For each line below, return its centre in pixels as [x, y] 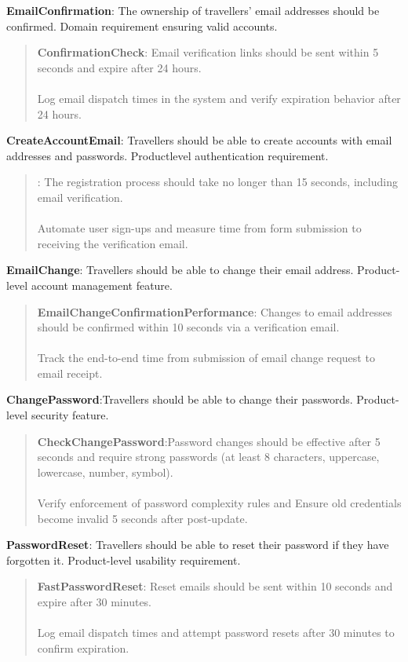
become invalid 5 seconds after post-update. [142, 518]
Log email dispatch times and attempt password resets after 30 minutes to [216, 633]
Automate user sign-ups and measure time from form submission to [199, 228]
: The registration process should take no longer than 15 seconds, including [217, 182]
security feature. [70, 415]
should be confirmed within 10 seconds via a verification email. [188, 327]
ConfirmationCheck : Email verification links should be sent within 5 [208, 52]
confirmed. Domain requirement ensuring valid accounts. [142, 26]
